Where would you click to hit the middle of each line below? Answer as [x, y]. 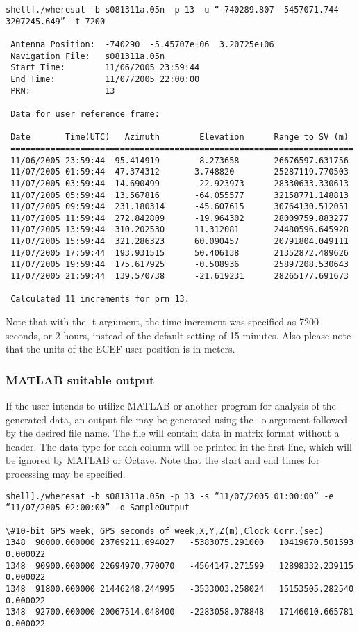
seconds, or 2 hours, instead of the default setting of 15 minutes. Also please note [178, 335]
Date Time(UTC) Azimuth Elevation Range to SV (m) [179, 137]
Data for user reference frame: [85, 114]
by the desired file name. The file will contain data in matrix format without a [173, 433]
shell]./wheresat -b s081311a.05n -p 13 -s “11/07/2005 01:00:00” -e [170, 496]
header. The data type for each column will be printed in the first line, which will [179, 446]
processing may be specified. [66, 474]
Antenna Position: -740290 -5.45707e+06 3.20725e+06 [142, 44]
